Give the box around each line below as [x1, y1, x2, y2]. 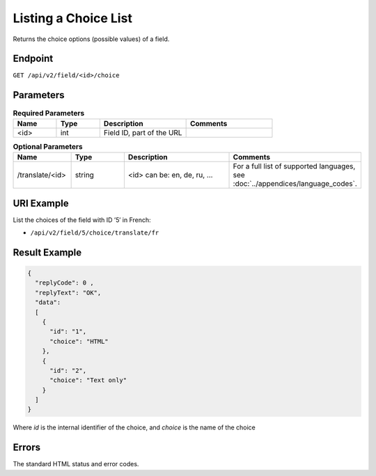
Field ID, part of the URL [103, 127, 182, 137]
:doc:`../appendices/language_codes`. [233, 179, 358, 189]
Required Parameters [13, 108, 85, 118]
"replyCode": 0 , [35, 279, 94, 287]
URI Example [13, 197, 69, 209]
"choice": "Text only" [49, 376, 127, 384]
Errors [13, 442, 41, 454]
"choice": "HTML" [49, 338, 109, 345]
